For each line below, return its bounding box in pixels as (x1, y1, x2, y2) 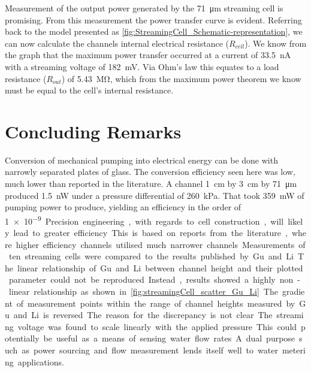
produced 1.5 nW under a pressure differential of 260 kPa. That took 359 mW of (5, 189, 304, 201)
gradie (282, 285, 305, 298)
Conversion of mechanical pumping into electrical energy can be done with (5, 153, 278, 166)
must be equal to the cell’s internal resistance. (5, 84, 174, 96)
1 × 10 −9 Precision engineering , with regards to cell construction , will (5, 213, 284, 227)
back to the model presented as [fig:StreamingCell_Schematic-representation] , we (5, 25, 303, 38)
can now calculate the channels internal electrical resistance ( (5, 37, 230, 49)
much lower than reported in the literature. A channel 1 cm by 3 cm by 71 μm (5, 177, 297, 190)
